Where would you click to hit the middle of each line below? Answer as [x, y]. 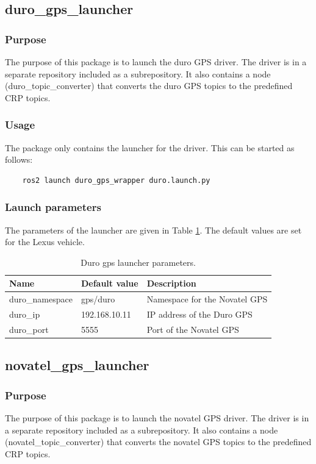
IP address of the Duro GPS [199, 314]
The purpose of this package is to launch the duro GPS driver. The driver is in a [156, 62]
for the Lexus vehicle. [45, 242]
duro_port [29, 329]
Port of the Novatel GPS [193, 329]
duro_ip [25, 314]
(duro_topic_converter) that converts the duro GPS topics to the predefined [149, 86]
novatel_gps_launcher [77, 365]
